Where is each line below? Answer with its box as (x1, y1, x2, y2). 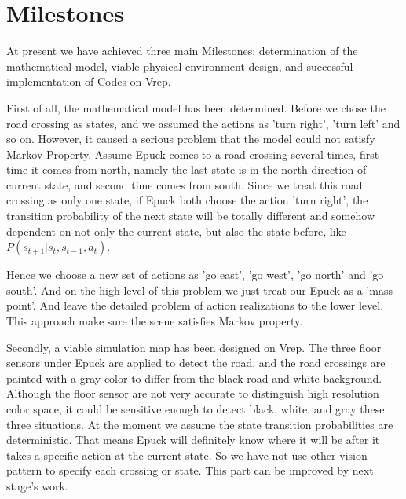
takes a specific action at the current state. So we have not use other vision (6, 446, 368, 463)
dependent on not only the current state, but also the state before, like (6, 222, 346, 239)
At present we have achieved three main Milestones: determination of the (6, 42, 358, 59)
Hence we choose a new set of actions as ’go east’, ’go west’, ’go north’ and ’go (6, 266, 384, 283)
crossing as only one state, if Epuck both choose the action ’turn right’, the (6, 192, 368, 208)
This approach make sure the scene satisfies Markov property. (6, 313, 303, 329)
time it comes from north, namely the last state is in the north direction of (6, 161, 367, 178)
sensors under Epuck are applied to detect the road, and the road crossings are (6, 354, 386, 371)
